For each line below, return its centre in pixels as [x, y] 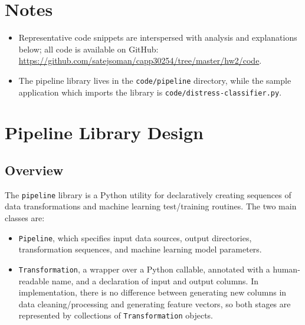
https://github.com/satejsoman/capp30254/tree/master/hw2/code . [140, 60]
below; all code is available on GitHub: [88, 49]
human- [286, 269]
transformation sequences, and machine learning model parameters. [140, 249]
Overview [34, 170]
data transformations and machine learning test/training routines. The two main [151, 206]
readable [34, 280]
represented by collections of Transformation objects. [116, 315]
